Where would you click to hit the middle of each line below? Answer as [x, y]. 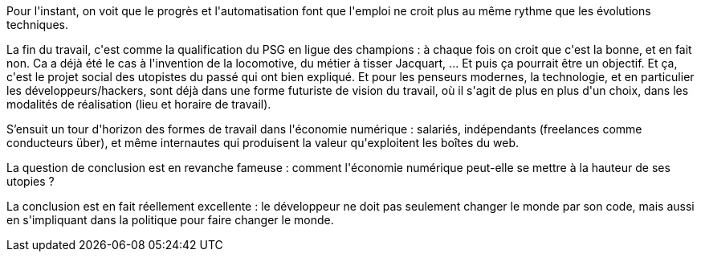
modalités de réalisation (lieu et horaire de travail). [139, 104]
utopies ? [31, 181]
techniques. [37, 25]
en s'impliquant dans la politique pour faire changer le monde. [170, 220]
